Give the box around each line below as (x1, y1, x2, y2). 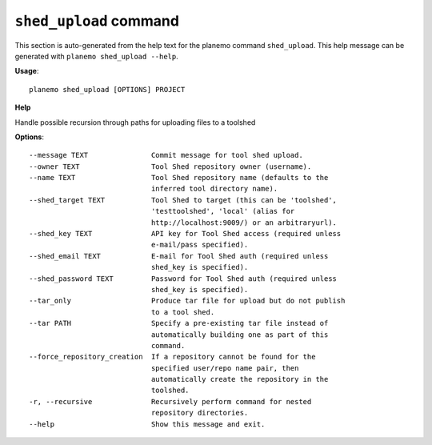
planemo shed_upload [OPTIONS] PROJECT (29, 85, 186, 94)
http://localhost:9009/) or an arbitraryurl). (150, 218, 338, 227)
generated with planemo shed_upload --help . (14, 51, 179, 61)
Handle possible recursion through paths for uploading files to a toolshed (14, 117, 256, 127)
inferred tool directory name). (150, 184, 278, 194)
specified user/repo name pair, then (150, 363, 299, 372)
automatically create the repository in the (150, 375, 329, 384)
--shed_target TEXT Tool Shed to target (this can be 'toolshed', (29, 195, 338, 204)
